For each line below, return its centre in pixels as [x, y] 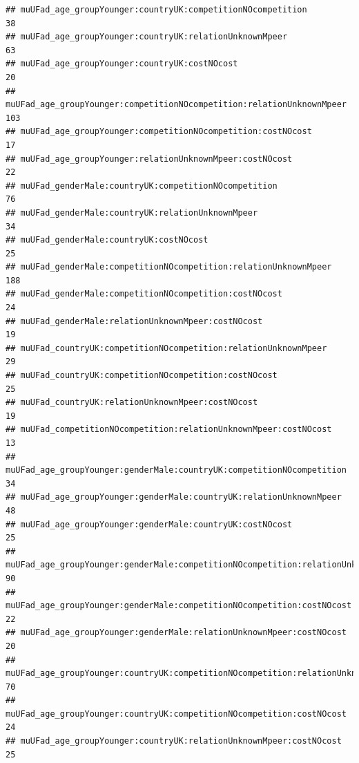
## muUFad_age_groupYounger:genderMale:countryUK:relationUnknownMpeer [174, 497]
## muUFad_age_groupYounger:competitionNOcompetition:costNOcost [159, 132]
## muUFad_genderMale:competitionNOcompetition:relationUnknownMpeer [169, 267]
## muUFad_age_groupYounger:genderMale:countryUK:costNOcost [149, 524]
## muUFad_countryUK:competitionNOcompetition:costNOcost [142, 376]
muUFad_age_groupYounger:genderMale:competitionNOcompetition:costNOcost [179, 606]
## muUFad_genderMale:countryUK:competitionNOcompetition [142, 186]
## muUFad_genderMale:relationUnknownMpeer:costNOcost [134, 321]
